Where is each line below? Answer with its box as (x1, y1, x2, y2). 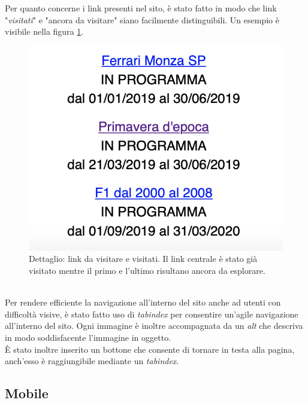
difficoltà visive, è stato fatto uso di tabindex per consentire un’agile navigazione (5, 307, 298, 320)
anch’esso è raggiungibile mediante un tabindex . (5, 355, 179, 367)
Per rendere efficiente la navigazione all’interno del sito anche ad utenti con (5, 296, 281, 309)
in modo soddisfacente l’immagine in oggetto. (5, 331, 171, 343)
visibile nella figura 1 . (5, 25, 84, 38)
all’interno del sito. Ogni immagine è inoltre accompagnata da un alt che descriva (5, 319, 303, 332)
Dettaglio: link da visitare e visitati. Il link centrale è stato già (29, 252, 258, 265)
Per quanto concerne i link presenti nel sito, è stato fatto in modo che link (5, 2, 277, 14)
